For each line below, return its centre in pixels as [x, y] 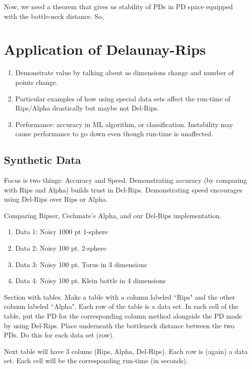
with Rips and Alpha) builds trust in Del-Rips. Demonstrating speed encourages [123, 189]
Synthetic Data [43, 160]
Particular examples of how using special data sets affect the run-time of [123, 98]
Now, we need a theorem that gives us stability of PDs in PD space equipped [118, 6]
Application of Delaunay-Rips [105, 49]
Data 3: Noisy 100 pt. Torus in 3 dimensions [81, 264]
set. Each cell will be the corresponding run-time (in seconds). [96, 361]
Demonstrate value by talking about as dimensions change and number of [125, 72]
